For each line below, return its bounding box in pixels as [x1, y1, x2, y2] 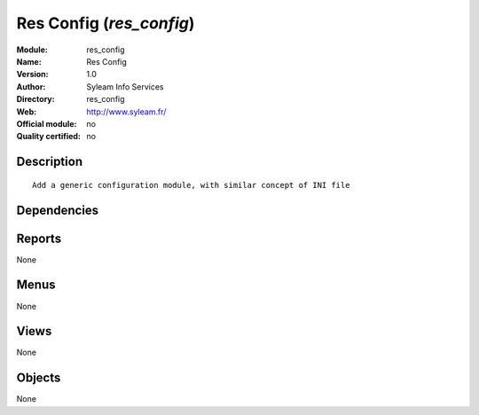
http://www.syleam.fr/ [86, 106, 167, 117]
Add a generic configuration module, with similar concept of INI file [32, 180, 350, 190]
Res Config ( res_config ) [16, 13, 195, 33]
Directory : [16, 94, 55, 105]
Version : [16, 69, 49, 80]
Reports [16, 231, 62, 246]
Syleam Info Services [86, 81, 164, 92]
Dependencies [16, 202, 99, 217]
